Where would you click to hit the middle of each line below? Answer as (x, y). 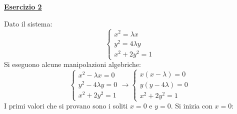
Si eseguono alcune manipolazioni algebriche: (72, 64)
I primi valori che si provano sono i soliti (66, 106)
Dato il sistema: (28, 23)
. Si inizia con (191, 106)
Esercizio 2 (23, 6)
